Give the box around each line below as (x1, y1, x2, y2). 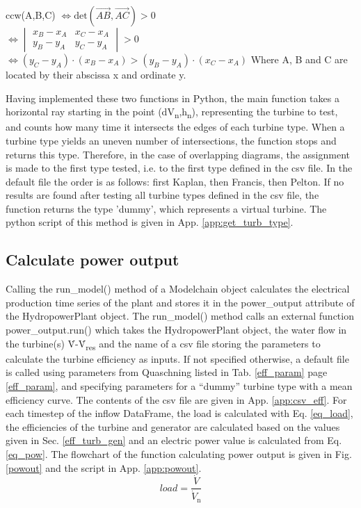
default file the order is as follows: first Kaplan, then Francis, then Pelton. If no (6, 174, 344, 188)
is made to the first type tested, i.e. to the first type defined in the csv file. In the (6, 161, 353, 175)
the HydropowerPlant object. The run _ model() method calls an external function (6, 309, 354, 323)
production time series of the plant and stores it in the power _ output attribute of (6, 295, 355, 309)
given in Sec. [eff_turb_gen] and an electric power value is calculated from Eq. (6, 433, 342, 448)
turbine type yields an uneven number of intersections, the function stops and (6, 133, 337, 147)
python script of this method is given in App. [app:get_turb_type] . (6, 215, 294, 229)
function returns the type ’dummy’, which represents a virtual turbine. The (6, 201, 327, 215)
